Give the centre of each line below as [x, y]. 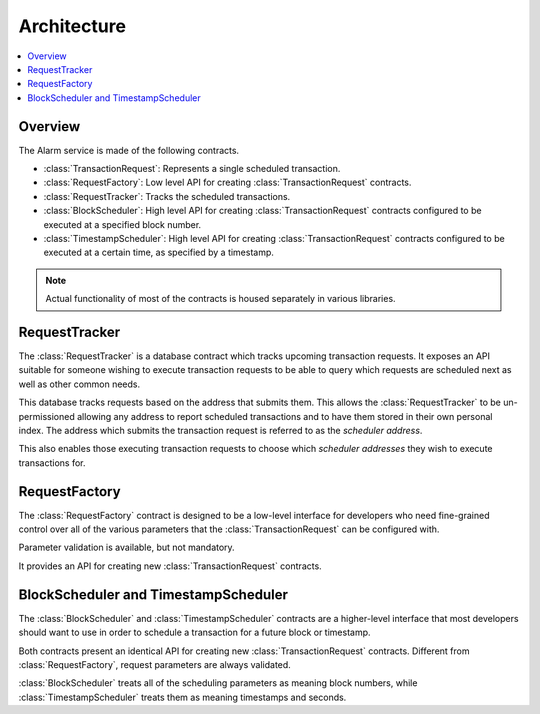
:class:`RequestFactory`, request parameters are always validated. [155, 664]
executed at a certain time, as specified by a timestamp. [159, 252]
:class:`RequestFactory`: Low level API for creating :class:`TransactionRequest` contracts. [227, 182]
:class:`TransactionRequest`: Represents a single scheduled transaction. [192, 169]
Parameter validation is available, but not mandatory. [126, 547]
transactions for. [52, 462]
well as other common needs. [79, 384]
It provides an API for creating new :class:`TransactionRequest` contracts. [170, 566]
